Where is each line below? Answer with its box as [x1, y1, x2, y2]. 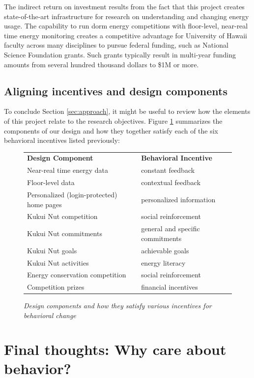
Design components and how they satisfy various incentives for [24, 300, 212, 311]
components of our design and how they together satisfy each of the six [4, 125, 219, 135]
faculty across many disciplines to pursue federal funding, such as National [4, 40, 228, 50]
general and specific [141, 223, 200, 234]
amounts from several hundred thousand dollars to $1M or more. [4, 59, 199, 69]
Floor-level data [27, 177, 75, 188]
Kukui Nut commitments [27, 228, 102, 239]
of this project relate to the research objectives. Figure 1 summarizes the [4, 115, 223, 126]
